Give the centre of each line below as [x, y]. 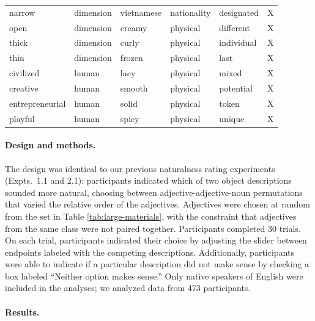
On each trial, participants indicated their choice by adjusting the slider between [156, 240]
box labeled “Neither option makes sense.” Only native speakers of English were [154, 276]
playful [22, 118]
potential [236, 88]
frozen [132, 58]
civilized [24, 73]
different [235, 27]
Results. [22, 312]
